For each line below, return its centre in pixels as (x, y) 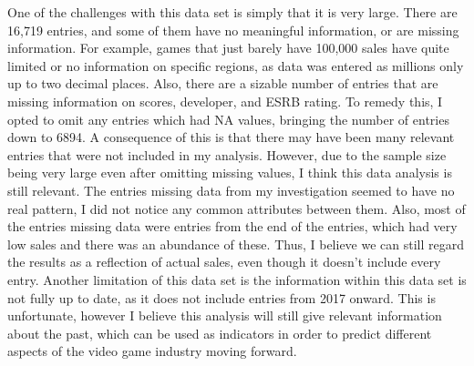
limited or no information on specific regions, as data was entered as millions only (236, 65)
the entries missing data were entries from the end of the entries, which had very (232, 226)
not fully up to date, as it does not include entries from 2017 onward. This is (222, 297)
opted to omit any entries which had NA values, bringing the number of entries (228, 119)
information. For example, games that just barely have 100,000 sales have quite (228, 48)
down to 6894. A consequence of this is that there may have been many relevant (231, 137)
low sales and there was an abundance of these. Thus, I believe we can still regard (236, 244)
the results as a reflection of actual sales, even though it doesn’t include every (224, 262)
